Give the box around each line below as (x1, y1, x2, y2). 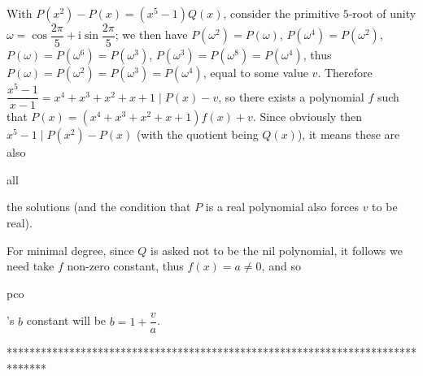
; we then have (115, 26, 188, 43)
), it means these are (297, 126, 400, 143)
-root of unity (348, 5, 416, 21)
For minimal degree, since (7, 241, 134, 258)
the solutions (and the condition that (7, 198, 191, 215)
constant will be (26, 312, 107, 329)
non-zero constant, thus (67, 257, 184, 274)
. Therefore (317, 64, 373, 81)
